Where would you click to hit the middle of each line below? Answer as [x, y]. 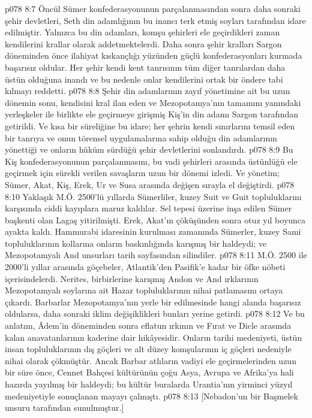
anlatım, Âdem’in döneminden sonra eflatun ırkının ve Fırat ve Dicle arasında [148, 325]
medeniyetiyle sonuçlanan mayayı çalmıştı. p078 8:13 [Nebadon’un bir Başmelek [151, 396]
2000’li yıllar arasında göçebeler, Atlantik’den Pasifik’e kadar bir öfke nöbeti [145, 267]
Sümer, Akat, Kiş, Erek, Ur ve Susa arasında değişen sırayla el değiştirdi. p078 [150, 184]
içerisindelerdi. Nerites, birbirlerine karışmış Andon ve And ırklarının [132, 278]
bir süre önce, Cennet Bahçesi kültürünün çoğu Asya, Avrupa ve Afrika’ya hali [149, 372]
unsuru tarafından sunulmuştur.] [64, 408]
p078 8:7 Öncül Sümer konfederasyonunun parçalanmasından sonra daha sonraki [153, 8]
